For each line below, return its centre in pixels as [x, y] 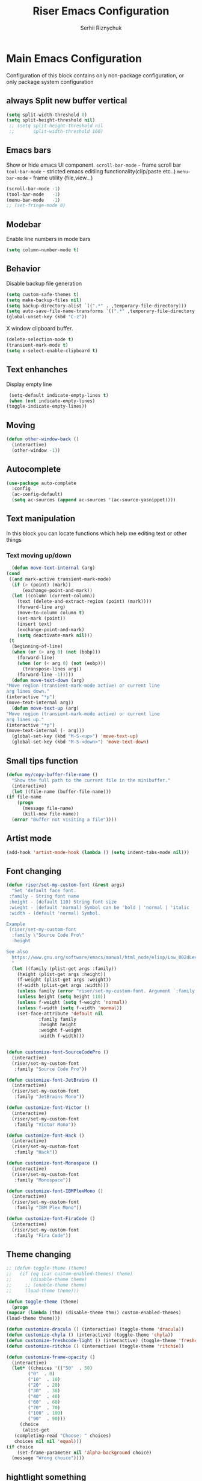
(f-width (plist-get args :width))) [63, 986]
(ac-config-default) [37, 494]
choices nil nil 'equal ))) [48, 1441]
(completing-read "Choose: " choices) [63, 1436]
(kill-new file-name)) [50, 814]
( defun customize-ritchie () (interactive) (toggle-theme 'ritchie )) [95, 1346]
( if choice [20, 1447]
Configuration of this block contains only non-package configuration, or [95, 75]
